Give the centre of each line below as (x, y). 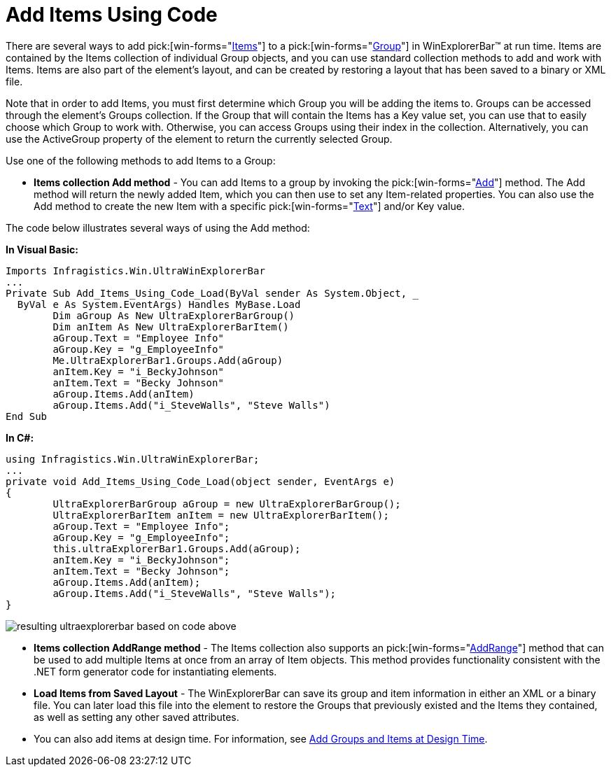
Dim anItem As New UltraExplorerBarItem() (171, 327)
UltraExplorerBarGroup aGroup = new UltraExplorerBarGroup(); (227, 504)
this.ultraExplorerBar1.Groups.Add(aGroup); (177, 548)
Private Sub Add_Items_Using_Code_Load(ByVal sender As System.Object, (206, 293)
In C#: (20, 437)
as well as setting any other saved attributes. (136, 717)
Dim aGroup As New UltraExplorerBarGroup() (174, 315)
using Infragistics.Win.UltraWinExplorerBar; (133, 459)
